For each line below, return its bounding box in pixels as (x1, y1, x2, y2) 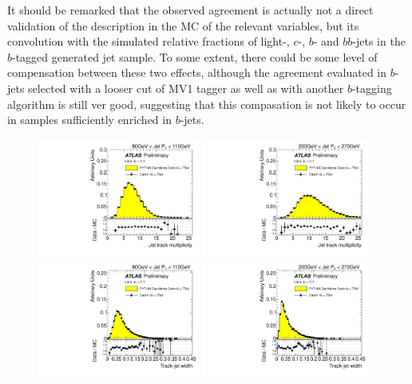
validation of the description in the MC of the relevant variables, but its (7, 17, 359, 34)
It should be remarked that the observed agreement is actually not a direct (7, 2, 374, 18)
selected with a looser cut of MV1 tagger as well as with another (28, 79, 344, 96)
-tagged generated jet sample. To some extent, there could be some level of (12, 48, 378, 65)
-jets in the (352, 33, 406, 50)
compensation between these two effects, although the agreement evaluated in (7, 64, 387, 81)
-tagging (351, 79, 392, 96)
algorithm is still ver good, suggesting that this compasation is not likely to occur (7, 95, 406, 112)
